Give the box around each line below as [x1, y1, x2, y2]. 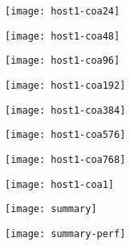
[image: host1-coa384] [5, 104, 126, 116]
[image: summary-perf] [5, 227, 126, 240]
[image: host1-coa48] [5, 30, 120, 42]
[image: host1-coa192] [5, 79, 126, 91]
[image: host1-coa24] [5, 6, 120, 17]
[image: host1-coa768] [5, 153, 126, 165]
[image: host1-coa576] [5, 129, 126, 141]
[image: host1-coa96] [5, 55, 120, 67]
